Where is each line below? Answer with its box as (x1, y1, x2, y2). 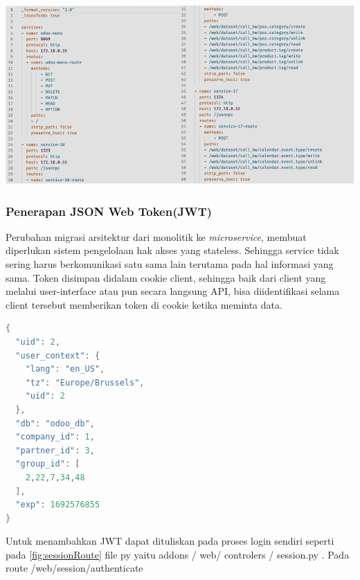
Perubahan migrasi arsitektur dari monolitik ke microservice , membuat (6, 229, 307, 244)
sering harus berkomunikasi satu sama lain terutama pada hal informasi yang (6, 257, 334, 271)
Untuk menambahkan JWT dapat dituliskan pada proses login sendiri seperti (6, 534, 334, 548)
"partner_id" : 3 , (15, 445, 95, 455)
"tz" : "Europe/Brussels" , (25, 377, 145, 388)
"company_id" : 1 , (15, 432, 95, 442)
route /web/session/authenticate (6, 561, 143, 575)
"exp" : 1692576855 (15, 500, 100, 510)
